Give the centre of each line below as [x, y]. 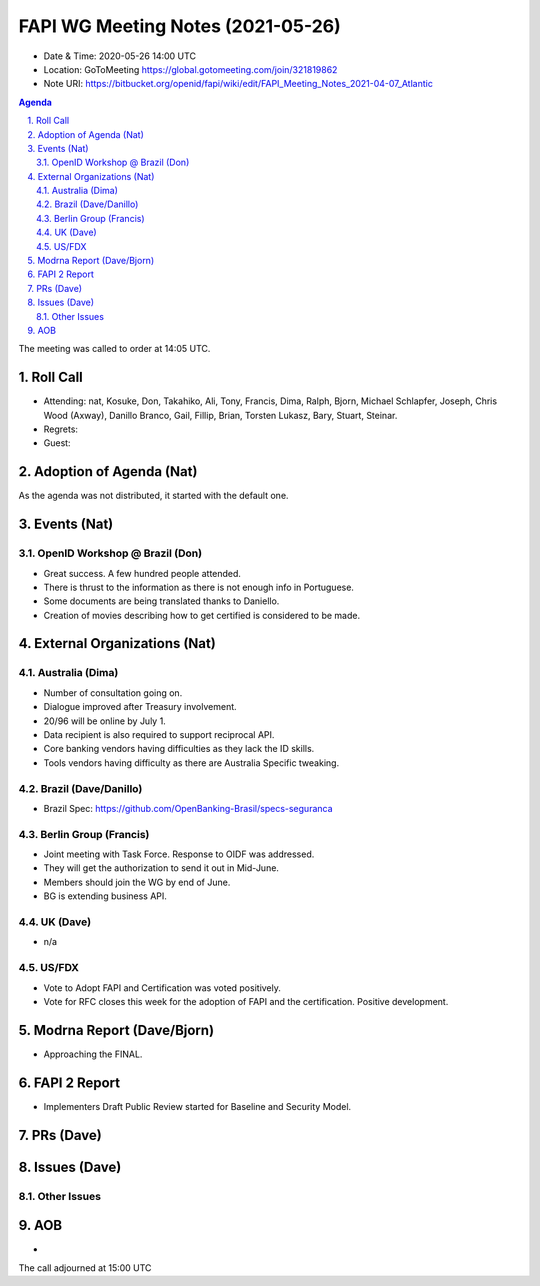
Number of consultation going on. [113, 692]
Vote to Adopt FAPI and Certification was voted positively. [162, 987]
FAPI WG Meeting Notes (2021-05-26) [180, 26]
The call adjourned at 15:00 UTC [85, 1267]
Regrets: [61, 429]
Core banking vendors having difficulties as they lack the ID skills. [179, 749]
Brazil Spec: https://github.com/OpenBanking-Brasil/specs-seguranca [188, 808]
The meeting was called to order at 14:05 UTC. [114, 349]
